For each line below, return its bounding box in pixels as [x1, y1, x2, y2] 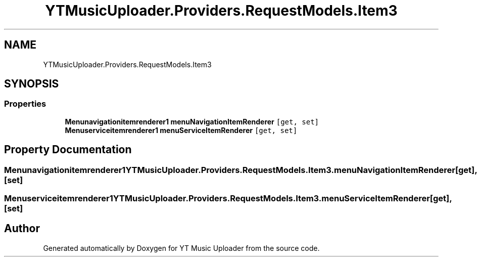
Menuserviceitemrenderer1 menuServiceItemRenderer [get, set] [65, 125, 298, 135]
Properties [4, 99, 46, 109]
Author [4, 222, 40, 235]
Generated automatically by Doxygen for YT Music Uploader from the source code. [43, 243, 320, 252]
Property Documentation [4, 143, 132, 156]
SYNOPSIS [4, 77, 59, 91]
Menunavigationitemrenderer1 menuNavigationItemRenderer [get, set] [65, 117, 319, 126]
